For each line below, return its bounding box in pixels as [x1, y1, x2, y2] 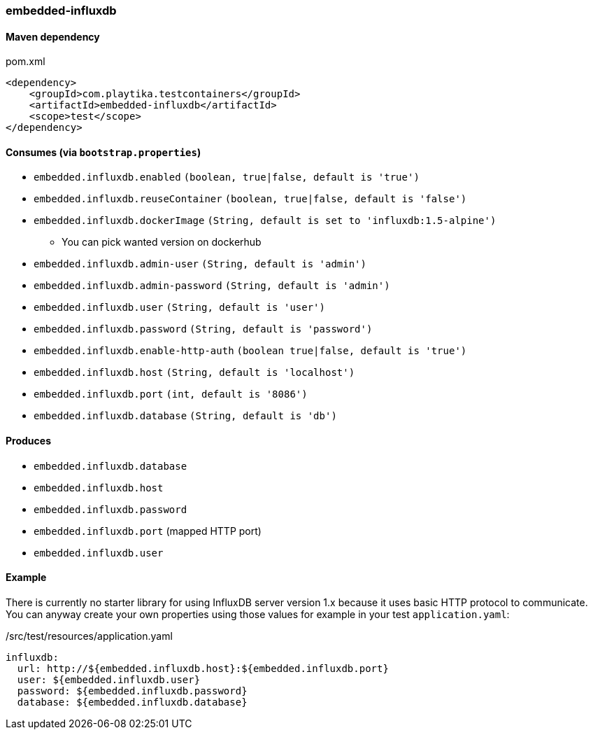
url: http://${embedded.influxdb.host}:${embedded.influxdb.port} [17, 662, 389, 674]
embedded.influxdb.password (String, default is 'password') [34, 323, 373, 335]
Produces [6, 435, 51, 447]
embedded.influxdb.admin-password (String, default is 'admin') [34, 280, 390, 292]
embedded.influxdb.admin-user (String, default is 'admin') [34, 258, 366, 270]
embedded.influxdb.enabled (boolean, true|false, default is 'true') [34, 171, 420, 183]
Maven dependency [6, 30, 100, 43]
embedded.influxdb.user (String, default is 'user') [34, 302, 325, 314]
